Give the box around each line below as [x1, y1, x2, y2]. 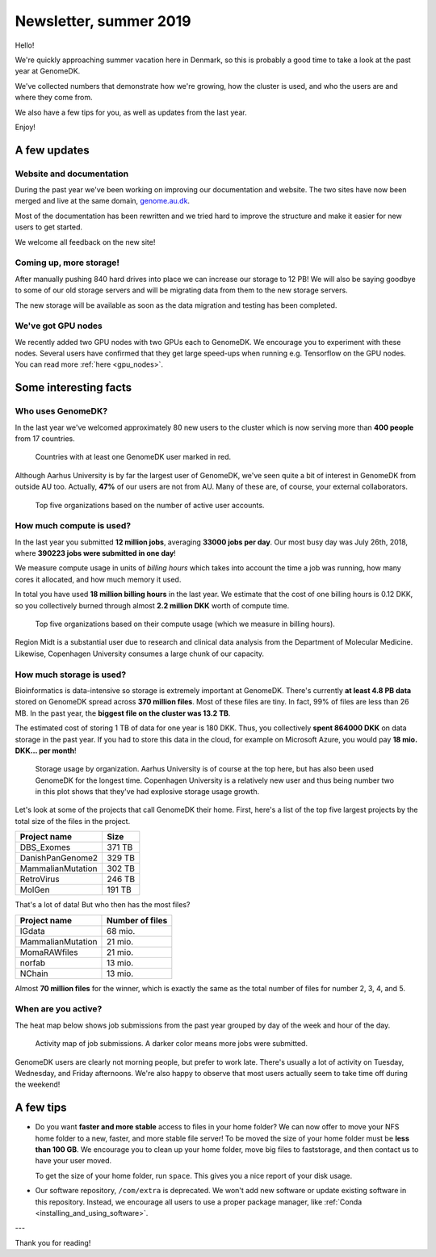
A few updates [15, 143, 90, 157]
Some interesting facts [15, 380, 132, 395]
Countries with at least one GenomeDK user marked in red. [35, 452, 232, 462]
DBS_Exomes [19, 842, 71, 853]
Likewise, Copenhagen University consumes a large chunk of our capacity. [15, 649, 265, 658]
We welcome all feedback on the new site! [15, 237, 156, 246]
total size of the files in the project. [15, 816, 131, 826]
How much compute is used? [15, 520, 132, 532]
